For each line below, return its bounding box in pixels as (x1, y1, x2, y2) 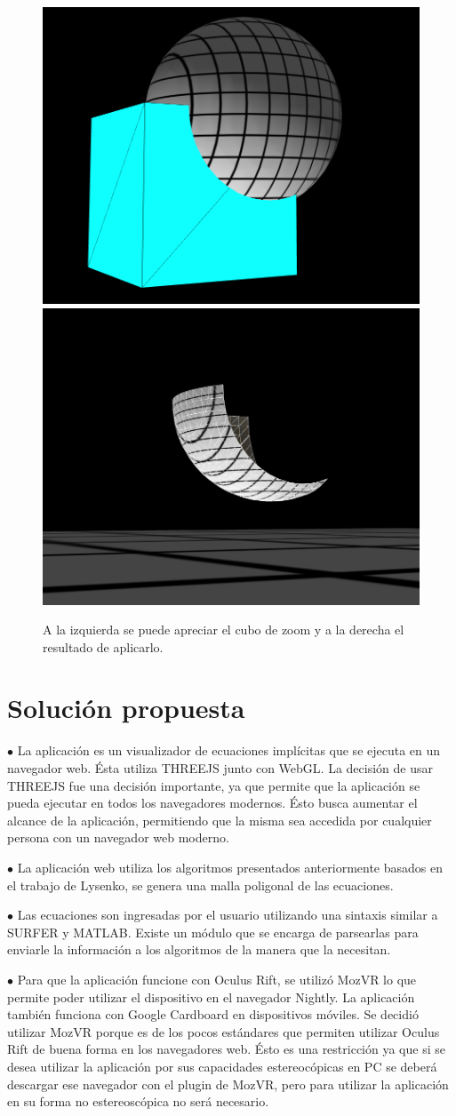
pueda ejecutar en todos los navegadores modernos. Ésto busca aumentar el (7, 793, 418, 812)
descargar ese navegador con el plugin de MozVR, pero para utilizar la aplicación (7, 1074, 449, 1093)
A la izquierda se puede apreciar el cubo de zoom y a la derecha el (43, 620, 404, 639)
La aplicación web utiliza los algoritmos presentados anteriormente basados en (17, 857, 443, 876)
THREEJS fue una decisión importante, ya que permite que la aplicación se (7, 776, 420, 794)
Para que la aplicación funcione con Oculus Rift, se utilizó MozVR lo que (17, 969, 417, 988)
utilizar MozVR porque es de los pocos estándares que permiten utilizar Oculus (7, 1022, 440, 1040)
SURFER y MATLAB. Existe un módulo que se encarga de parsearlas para (7, 922, 419, 941)
